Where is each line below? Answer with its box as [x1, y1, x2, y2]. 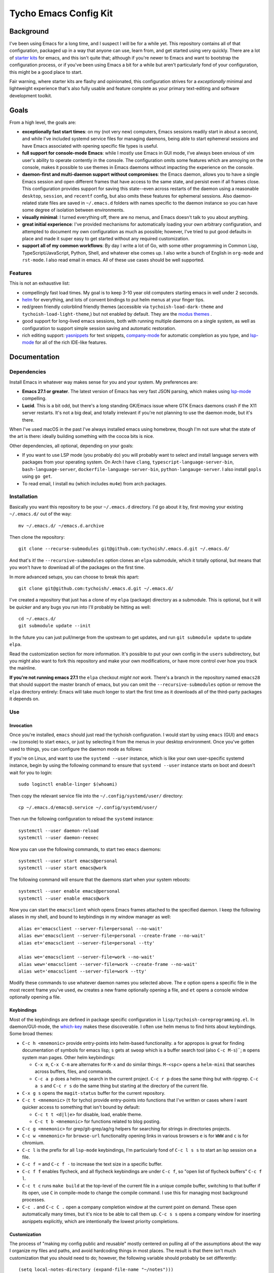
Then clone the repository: [9, 534, 65, 540]
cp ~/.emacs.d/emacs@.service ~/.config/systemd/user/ [18, 805, 158, 811]
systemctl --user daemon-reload [18, 827, 99, 834]
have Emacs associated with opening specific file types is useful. [22, 143, 158, 149]
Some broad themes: [9, 1031, 53, 1037]
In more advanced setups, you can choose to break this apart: [9, 573, 140, 580]
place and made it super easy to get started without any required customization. [22, 235, 190, 241]
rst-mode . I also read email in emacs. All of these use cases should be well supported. [22, 257, 204, 263]
